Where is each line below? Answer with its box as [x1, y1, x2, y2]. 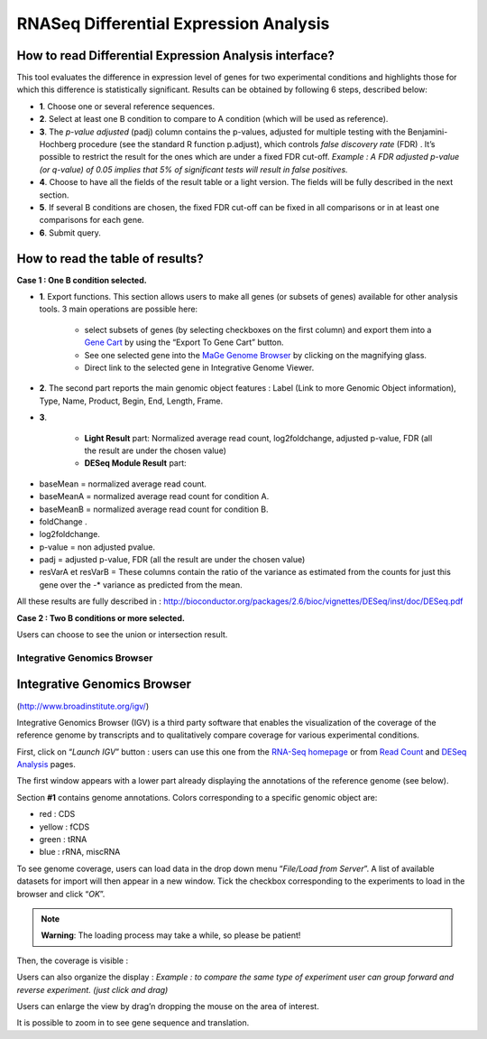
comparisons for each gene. [39, 215, 144, 226]
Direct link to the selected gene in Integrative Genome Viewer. [84, 362, 315, 373]
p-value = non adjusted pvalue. [39, 542, 155, 552]
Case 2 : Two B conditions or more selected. [16, 612, 185, 623]
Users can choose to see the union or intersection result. [16, 629, 228, 640]
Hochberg [39, 139, 77, 150]
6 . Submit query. [39, 227, 101, 238]
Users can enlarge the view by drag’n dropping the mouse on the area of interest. [16, 1000, 319, 1011]
